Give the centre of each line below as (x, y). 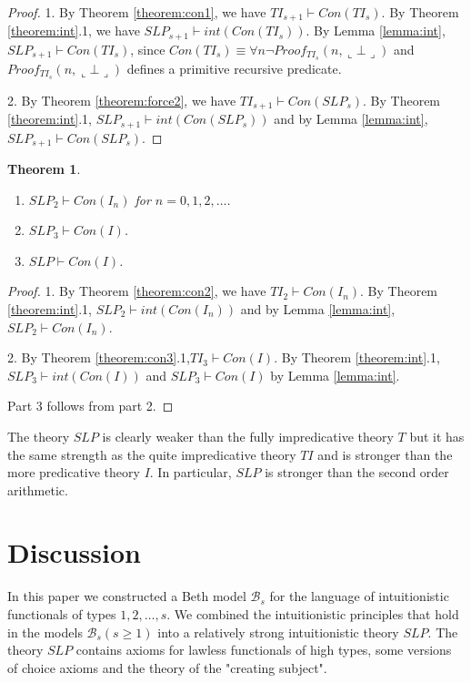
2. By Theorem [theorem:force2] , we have (122, 100)
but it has (437, 436)
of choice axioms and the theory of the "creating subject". (167, 667)
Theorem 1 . (44, 168)
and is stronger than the (385, 454)
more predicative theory (74, 472)
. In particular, (190, 472)
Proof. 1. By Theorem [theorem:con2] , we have (137, 291)
